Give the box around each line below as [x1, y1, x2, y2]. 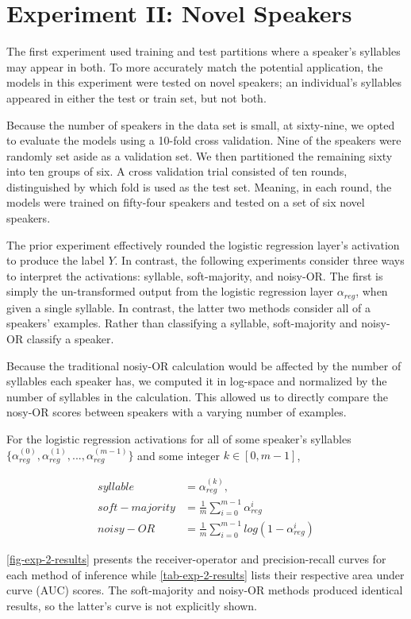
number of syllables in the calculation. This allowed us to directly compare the [6, 388, 389, 404]
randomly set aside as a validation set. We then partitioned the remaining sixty [6, 147, 393, 164]
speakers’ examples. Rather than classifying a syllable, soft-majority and [6, 315, 358, 331]
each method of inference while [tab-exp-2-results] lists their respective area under [6, 566, 405, 582]
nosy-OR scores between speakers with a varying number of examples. [6, 404, 347, 420]
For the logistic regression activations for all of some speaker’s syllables [6, 431, 351, 447]
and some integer [137, 447, 221, 463]
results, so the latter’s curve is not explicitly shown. [6, 597, 257, 613]
